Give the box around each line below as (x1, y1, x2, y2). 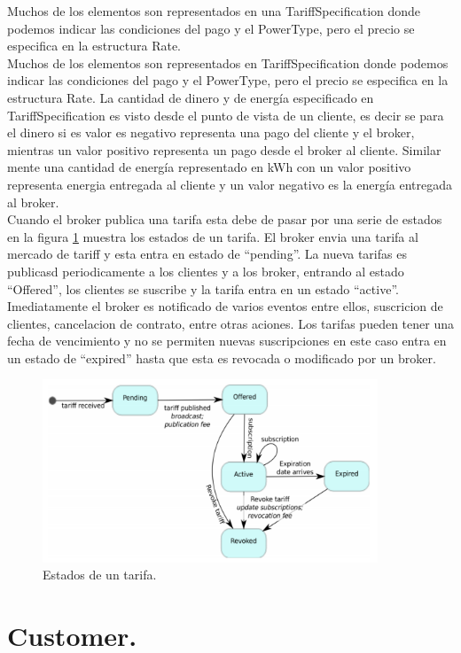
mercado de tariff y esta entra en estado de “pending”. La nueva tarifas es (7, 245, 407, 263)
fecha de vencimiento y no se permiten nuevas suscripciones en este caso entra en (7, 331, 447, 350)
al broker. (7, 192, 59, 211)
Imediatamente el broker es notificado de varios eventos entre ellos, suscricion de (7, 297, 443, 315)
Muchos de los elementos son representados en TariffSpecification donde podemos (7, 53, 449, 72)
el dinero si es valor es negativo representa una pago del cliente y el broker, (7, 123, 415, 142)
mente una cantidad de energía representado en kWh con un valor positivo (7, 158, 411, 176)
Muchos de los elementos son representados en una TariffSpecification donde (7, 2, 421, 19)
